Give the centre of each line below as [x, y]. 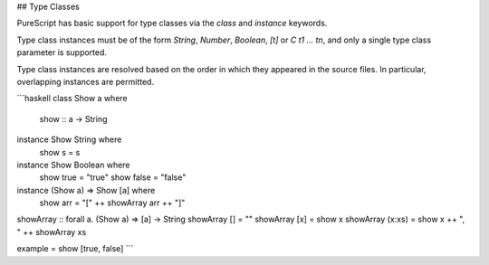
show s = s [60, 152]
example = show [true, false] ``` [75, 249]
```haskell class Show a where [72, 99]
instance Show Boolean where [73, 165]
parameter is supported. [62, 52]
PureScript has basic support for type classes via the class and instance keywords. [172, 24]
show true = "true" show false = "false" [113, 177]
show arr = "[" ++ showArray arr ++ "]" [112, 203]
